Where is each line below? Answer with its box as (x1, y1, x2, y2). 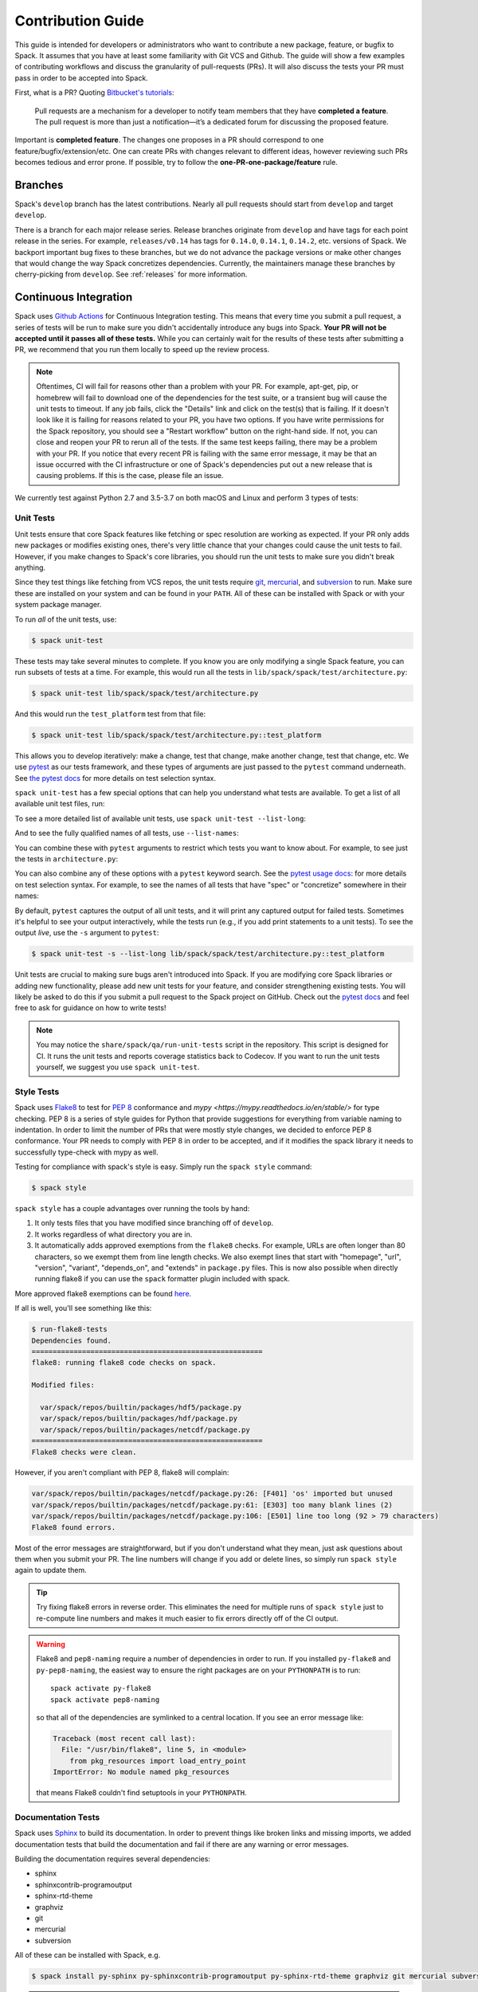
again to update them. (14, 1566, 87, 1575)
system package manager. (14, 600, 102, 610)
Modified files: (31, 1381, 96, 1390)
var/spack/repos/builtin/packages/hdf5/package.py (40, 1402, 242, 1412)
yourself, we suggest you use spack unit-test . (36, 1062, 200, 1072)
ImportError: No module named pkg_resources (53, 1767, 230, 1777)
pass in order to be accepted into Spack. (14, 73, 149, 83)
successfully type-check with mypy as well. (14, 1147, 159, 1157)
